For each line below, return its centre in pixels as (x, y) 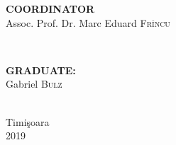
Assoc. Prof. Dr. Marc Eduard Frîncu (88, 22)
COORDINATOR (50, 8)
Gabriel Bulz (34, 84)
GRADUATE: (41, 70)
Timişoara (28, 121)
